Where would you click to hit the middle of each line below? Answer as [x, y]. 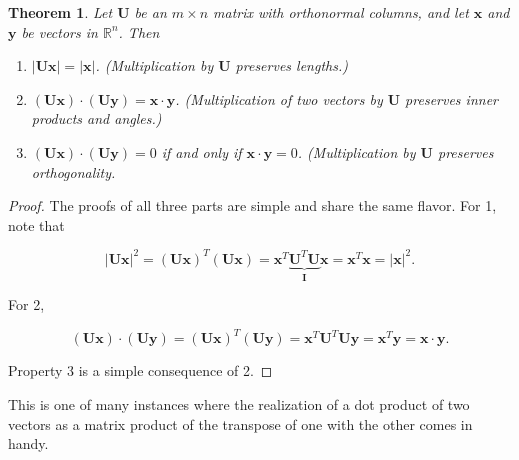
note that [36, 224]
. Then [139, 31]
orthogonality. [73, 171]
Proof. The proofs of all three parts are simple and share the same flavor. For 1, [252, 205]
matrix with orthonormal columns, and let [341, 12]
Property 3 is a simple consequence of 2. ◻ [140, 370]
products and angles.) [96, 118]
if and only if [201, 151]
